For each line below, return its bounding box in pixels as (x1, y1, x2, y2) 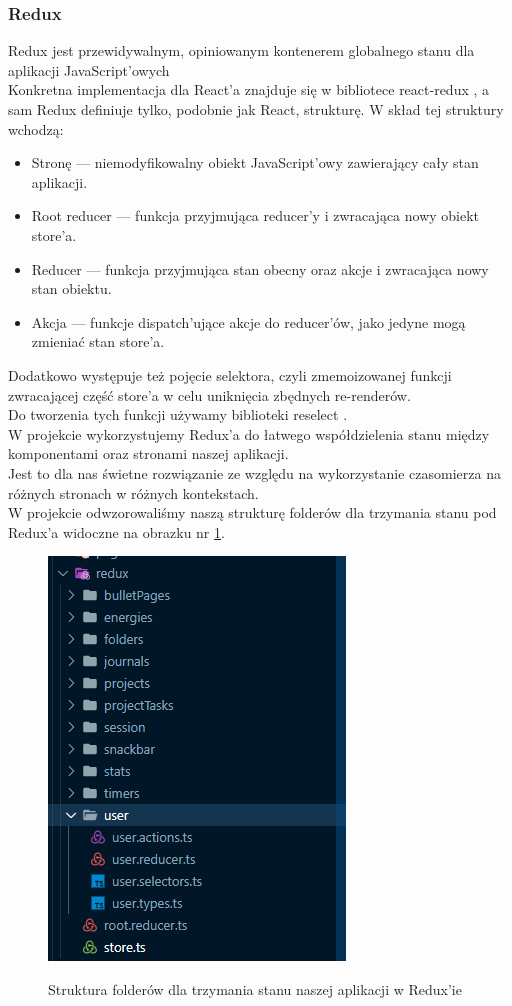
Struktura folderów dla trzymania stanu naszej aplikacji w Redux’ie (48, 978, 462, 999)
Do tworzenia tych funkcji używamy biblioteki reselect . (8, 404, 348, 425)
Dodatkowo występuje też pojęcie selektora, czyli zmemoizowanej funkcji (8, 364, 452, 385)
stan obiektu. (31, 278, 112, 299)
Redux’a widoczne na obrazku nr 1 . (8, 521, 225, 542)
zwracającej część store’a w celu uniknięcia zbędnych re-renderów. (8, 384, 411, 405)
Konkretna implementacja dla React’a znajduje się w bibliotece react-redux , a (8, 79, 490, 100)
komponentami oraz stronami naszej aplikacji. (8, 443, 289, 464)
